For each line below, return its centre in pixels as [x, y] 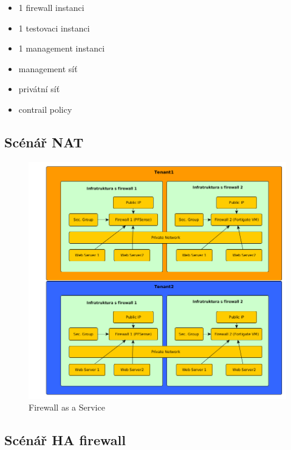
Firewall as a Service [67, 407]
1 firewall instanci [51, 7]
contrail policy [45, 109]
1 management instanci [62, 48]
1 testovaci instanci [54, 28]
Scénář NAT [44, 142]
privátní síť [39, 89]
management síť [48, 68]
